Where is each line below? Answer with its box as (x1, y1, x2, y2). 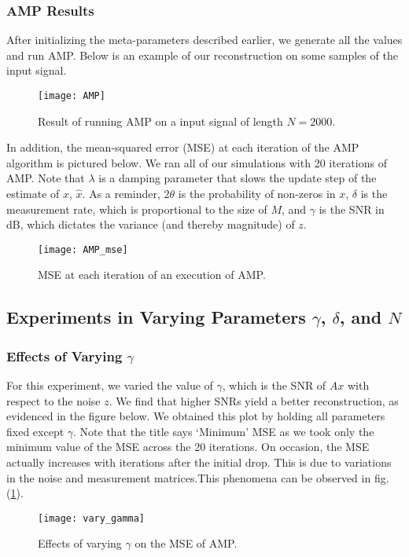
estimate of (6, 185, 60, 202)
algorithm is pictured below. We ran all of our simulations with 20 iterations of (6, 154, 387, 170)
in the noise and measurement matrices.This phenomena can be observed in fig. (6, 469, 389, 486)
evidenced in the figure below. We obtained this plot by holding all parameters (6, 408, 385, 424)
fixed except (6, 423, 64, 439)
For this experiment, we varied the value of (6, 377, 213, 394)
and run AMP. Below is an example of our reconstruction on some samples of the (6, 46, 398, 63)
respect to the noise (6, 392, 101, 409)
